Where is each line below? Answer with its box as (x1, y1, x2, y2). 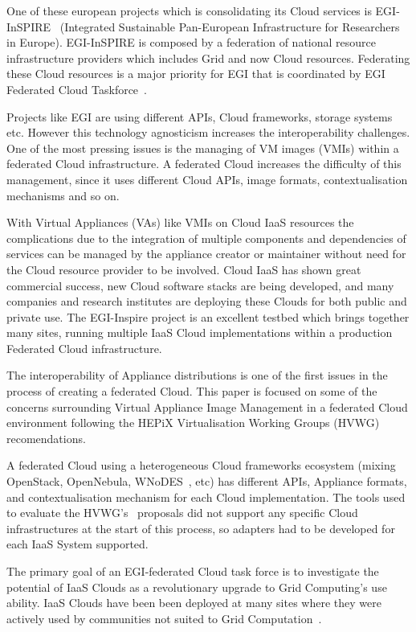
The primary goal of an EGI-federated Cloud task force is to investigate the (6, 563, 379, 579)
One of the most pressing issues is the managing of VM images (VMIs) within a (6, 139, 399, 156)
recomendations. (6, 429, 86, 446)
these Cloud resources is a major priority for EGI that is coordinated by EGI (6, 65, 385, 82)
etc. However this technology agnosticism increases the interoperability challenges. (6, 124, 410, 141)
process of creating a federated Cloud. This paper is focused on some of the (6, 383, 377, 400)
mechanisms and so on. (6, 187, 120, 203)
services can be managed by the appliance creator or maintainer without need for (6, 245, 406, 262)
